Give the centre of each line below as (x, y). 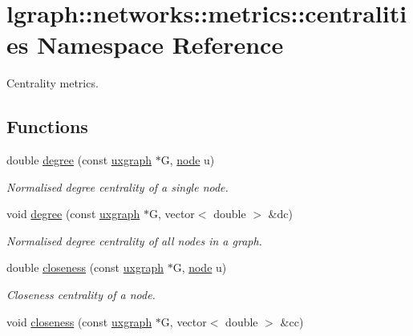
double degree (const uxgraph (79, 160)
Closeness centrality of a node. (81, 295)
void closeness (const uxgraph (79, 321)
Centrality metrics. (53, 83)
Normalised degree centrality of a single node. (117, 186)
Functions (47, 126)
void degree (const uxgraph (73, 214)
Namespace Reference (160, 45)
